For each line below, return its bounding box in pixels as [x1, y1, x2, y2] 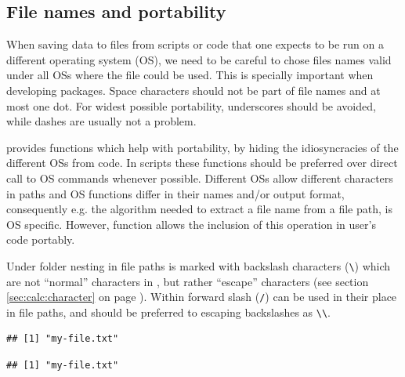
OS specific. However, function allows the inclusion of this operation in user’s [6, 216, 376, 232]
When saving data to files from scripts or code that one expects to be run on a [6, 36, 384, 53]
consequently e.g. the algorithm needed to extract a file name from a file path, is [6, 201, 392, 217]
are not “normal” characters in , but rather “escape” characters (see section [6, 273, 369, 289]
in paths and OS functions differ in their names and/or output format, [6, 185, 345, 201]
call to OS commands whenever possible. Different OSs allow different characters [6, 169, 393, 186]
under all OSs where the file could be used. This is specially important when [6, 67, 374, 83]
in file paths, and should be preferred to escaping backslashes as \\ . [6, 303, 331, 320]
